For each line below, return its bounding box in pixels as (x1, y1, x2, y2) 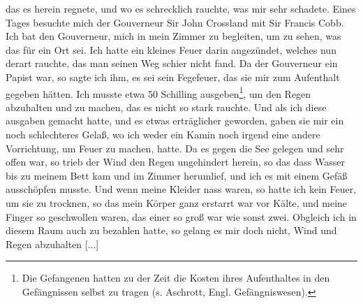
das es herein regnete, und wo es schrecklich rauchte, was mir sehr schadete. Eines (6, 1, 356, 15)
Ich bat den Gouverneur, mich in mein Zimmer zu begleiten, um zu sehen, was (6, 29, 341, 43)
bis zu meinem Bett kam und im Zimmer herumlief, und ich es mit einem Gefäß (6, 168, 348, 182)
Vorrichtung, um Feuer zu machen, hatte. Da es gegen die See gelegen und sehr (6, 140, 344, 155)
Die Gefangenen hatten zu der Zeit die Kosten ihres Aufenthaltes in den (22, 270, 330, 285)
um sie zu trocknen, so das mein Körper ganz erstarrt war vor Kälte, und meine (6, 195, 348, 210)
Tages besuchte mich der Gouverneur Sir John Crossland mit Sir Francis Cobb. (6, 15, 344, 29)
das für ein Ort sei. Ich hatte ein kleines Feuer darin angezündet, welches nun (6, 42, 336, 57)
